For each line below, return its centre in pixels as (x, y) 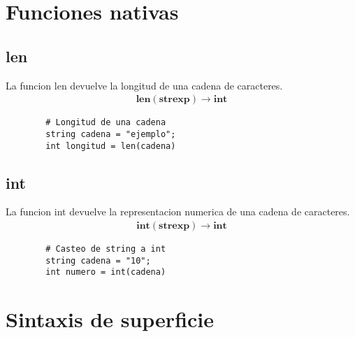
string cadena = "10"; (98, 260)
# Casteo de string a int (106, 249)
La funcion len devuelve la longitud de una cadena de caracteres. (144, 85)
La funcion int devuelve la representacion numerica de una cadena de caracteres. (178, 211)
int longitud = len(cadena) (111, 146)
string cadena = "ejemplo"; (111, 134)
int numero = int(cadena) (106, 272)
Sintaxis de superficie (110, 319)
